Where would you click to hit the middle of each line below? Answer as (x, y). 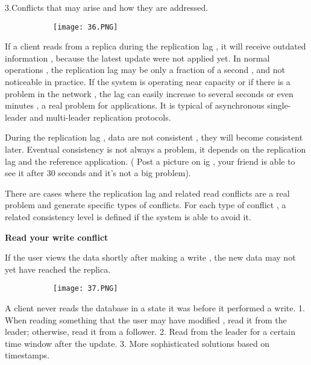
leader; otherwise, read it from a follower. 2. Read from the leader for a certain (150, 332)
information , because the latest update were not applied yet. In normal (137, 58)
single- (279, 105)
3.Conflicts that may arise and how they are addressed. (107, 7)
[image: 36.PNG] (86, 27)
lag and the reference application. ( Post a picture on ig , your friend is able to (150, 161)
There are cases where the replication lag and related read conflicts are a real (147, 193)
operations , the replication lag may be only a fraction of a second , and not (145, 70)
